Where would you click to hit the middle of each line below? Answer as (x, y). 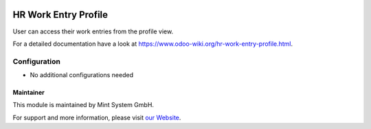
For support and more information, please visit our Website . (97, 117)
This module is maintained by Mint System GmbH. (83, 105)
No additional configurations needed (82, 75)
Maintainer (29, 93)
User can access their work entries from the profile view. (93, 31)
